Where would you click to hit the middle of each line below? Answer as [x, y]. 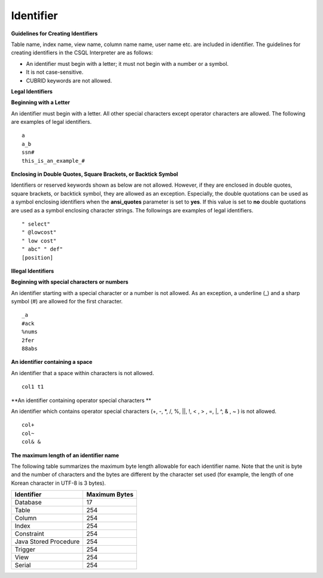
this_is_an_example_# [53, 161]
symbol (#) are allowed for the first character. [67, 302]
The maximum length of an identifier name [65, 455]
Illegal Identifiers [33, 271]
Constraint [29, 534]
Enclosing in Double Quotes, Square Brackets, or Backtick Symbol [95, 174]
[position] [38, 258]
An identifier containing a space [52, 362]
